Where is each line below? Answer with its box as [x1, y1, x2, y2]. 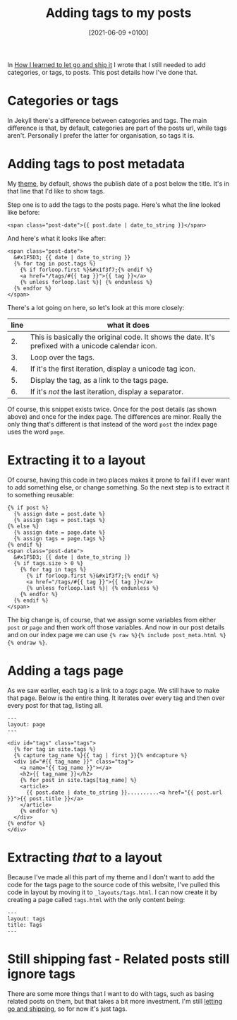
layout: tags [7, 915, 46, 923]
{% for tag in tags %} [20, 566, 87, 573]
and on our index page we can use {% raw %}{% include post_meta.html [7, 630, 217, 639]
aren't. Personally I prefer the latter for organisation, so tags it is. [7, 131, 195, 139]
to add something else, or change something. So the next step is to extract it [7, 482, 229, 492]
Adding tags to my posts [45, 5, 192, 21]
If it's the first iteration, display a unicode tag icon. [30, 364, 196, 374]
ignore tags [7, 966, 75, 982]
